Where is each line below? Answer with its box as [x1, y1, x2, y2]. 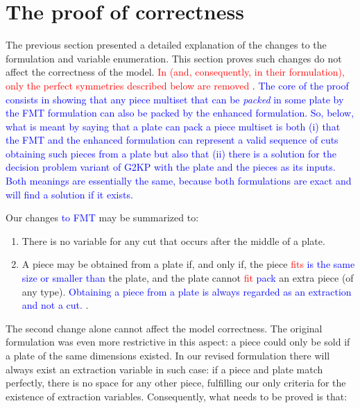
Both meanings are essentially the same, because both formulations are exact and [6, 173, 352, 188]
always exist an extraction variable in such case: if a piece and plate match [6, 362, 323, 376]
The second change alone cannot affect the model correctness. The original [6, 321, 323, 335]
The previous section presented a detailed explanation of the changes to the [6, 37, 327, 52]
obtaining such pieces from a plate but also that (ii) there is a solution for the [6, 146, 336, 160]
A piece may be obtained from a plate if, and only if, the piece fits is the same [22, 257, 355, 271]
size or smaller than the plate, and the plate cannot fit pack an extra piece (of [22, 271, 354, 285]
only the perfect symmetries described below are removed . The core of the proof [6, 78, 349, 92]
